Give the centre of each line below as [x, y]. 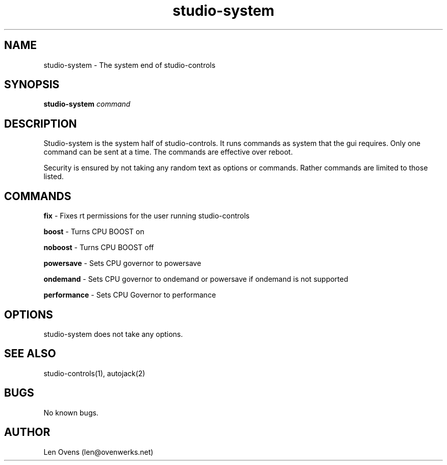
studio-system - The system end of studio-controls [130, 65]
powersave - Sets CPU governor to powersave [122, 263]
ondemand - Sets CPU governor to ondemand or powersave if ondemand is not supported [196, 279]
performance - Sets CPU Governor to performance [130, 295]
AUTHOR [27, 432]
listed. [54, 177]
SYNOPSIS [32, 85]
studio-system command [87, 104]
